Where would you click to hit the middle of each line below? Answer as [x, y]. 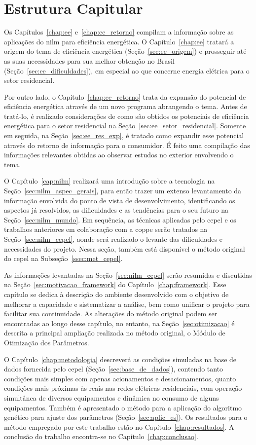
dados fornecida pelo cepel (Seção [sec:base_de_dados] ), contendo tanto [114, 369]
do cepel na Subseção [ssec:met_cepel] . [63, 258]
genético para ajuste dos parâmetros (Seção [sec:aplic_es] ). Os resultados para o [126, 417]
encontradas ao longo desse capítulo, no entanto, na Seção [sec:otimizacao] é [119, 323]
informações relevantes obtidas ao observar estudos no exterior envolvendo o [119, 155]
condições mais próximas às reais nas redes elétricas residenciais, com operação [123, 388]
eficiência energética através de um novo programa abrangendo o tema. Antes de [126, 106]
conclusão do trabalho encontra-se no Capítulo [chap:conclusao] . [101, 436]
